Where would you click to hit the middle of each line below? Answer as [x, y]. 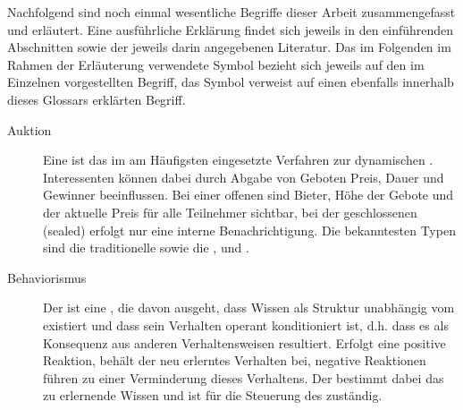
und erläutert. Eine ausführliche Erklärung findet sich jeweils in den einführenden [231, 29]
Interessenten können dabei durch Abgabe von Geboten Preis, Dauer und [244, 177]
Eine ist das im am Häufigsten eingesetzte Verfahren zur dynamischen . [238, 160]
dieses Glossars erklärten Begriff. [97, 99]
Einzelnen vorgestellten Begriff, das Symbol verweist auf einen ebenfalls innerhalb [231, 82]
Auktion [29, 129]
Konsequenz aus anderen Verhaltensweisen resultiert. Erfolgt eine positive [244, 342]
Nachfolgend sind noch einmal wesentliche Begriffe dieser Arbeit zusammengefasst [231, 12]
